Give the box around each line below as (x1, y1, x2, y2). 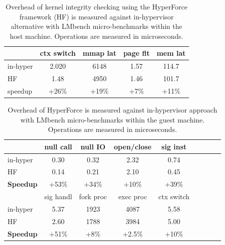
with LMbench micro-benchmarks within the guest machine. (20, 114, 205, 124)
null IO (80, 141, 106, 151)
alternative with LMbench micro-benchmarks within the (10, 21, 183, 31)
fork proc (79, 191, 107, 202)
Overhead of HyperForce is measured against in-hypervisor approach (7, 105, 218, 115)
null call (44, 141, 72, 151)
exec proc (118, 191, 147, 202)
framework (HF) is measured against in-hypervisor (19, 11, 174, 21)
